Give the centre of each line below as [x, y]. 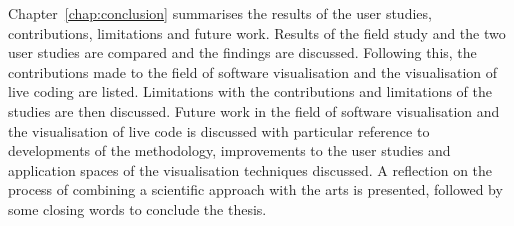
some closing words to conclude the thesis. [137, 208]
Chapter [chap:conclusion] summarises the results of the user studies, [220, 13]
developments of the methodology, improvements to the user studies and [229, 150]
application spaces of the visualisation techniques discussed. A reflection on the [250, 169]
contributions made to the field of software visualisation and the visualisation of [253, 71]
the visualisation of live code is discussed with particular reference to [219, 130]
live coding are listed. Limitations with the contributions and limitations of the [250, 91]
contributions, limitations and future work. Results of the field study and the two [257, 32]
